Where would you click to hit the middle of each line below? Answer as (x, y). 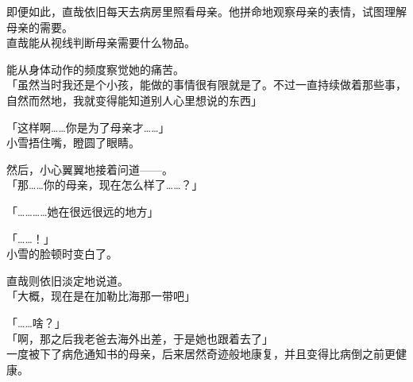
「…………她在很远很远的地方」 (83, 211)
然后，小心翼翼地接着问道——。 (90, 169)
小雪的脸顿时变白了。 (62, 254)
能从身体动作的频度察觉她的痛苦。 (95, 69)
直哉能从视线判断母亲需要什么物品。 (101, 42)
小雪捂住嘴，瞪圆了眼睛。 (73, 143)
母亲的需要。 (40, 27)
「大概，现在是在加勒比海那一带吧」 (101, 296)
